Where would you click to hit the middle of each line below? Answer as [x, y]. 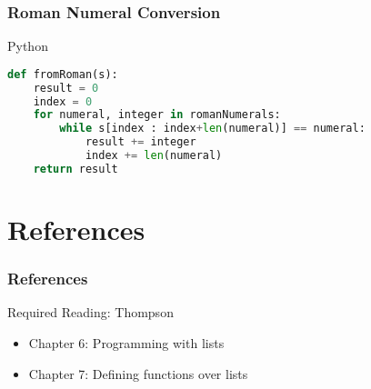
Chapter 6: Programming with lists [126, 343]
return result [75, 169]
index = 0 [63, 101]
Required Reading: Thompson [90, 312]
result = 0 [66, 88]
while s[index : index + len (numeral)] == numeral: [212, 129]
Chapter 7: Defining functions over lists [138, 373]
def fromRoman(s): [63, 74]
